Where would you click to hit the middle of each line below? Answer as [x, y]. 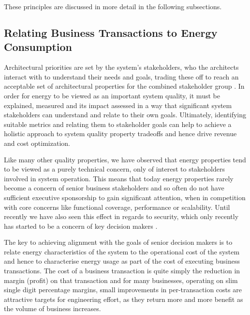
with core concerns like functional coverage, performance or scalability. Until [117, 207]
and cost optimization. [37, 143]
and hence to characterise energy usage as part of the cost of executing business [122, 261]
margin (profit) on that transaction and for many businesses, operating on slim [121, 280]
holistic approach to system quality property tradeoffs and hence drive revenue [120, 134]
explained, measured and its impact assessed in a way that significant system [118, 105]
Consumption [38, 47]
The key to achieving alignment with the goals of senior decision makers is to [118, 242]
